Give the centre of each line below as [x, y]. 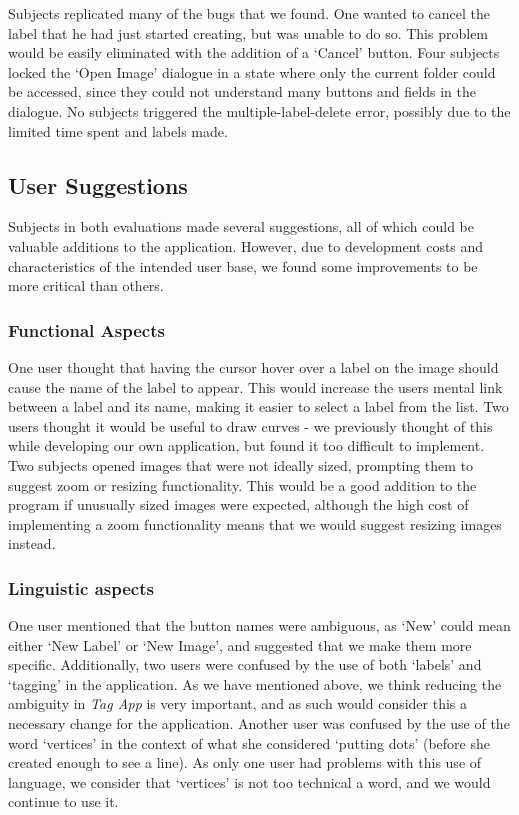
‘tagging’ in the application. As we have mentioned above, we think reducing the [255, 683]
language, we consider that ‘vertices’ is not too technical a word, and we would [249, 781]
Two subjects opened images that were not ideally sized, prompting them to [241, 464]
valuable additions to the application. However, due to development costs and [246, 245]
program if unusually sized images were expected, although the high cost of [238, 504]
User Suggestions [98, 184]
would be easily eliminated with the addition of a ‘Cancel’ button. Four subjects [254, 52]
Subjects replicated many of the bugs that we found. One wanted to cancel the [249, 13]
